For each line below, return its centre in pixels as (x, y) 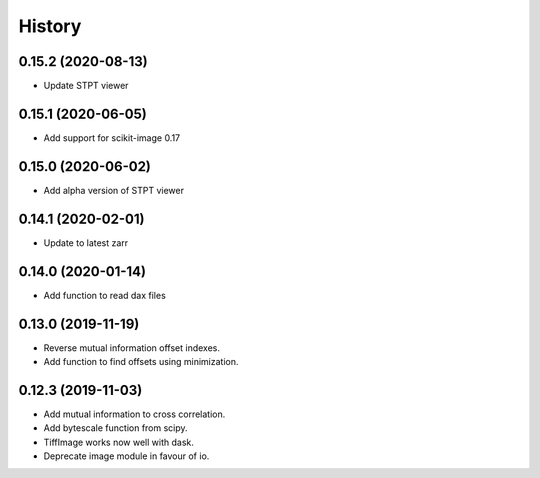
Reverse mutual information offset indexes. (131, 347)
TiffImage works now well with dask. (118, 442)
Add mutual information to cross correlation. (134, 414)
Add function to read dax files (105, 295)
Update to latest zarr (86, 242)
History (50, 26)
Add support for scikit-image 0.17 (112, 137)
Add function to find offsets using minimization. (141, 361)
